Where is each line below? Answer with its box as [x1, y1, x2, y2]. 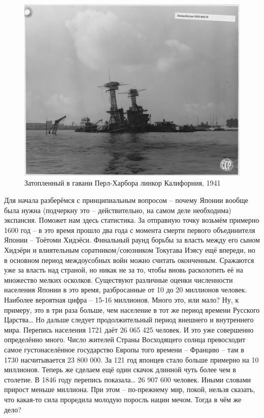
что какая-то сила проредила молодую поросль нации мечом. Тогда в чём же [4, 394, 242, 404]
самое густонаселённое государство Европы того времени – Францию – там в [4, 344, 244, 354]
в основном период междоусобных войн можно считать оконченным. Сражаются [4, 254, 254, 265]
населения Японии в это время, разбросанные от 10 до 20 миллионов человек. [4, 284, 247, 295]
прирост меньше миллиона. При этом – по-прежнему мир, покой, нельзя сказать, [4, 384, 255, 395]
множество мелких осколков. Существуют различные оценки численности [4, 274, 233, 285]
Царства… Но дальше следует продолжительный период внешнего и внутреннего [4, 314, 254, 325]
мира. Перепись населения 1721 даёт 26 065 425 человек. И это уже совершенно [4, 324, 254, 335]
